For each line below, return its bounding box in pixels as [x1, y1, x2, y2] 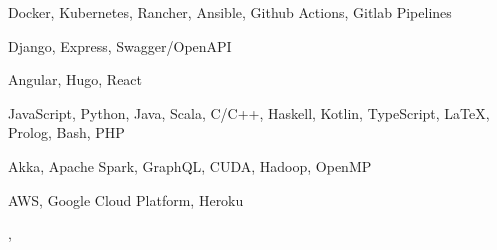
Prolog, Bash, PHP [8, 122, 125, 143]
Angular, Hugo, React [8, 69, 143, 90]
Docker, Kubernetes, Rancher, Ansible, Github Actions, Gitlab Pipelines [8, 2, 452, 22]
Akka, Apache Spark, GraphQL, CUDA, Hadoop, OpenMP [8, 155, 372, 176]
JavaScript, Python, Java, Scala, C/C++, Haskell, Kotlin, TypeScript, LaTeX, [8, 102, 490, 123]
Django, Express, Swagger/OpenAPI [8, 35, 232, 56]
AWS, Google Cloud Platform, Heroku [8, 189, 244, 210]
